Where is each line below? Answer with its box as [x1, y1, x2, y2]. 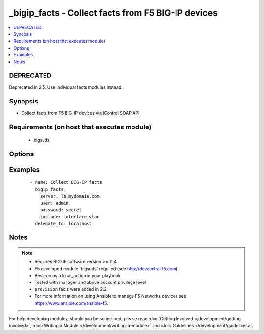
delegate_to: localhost [35, 221, 92, 227]
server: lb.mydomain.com [40, 193, 100, 199]
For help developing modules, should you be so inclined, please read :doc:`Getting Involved [9, 316, 193, 322]
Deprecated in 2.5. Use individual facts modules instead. [9, 84, 123, 90]
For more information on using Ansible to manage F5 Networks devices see [34, 293, 187, 299]
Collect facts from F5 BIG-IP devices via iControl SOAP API [21, 110, 140, 116]
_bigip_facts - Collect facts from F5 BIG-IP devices [9, 7, 218, 18]
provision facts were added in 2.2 [34, 286, 107, 292]
